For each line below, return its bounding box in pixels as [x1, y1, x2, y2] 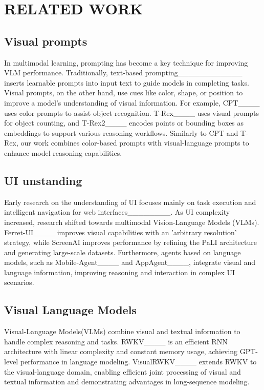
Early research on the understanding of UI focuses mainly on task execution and [4, 196, 256, 207]
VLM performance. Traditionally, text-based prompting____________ [4, 67, 243, 78]
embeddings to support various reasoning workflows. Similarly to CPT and [4, 127, 238, 138]
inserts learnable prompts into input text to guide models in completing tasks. [4, 77, 249, 88]
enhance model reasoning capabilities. [4, 147, 122, 158]
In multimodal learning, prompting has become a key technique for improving [4, 57, 248, 68]
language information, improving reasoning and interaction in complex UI [4, 266, 235, 277]
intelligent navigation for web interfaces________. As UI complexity [4, 207, 230, 217]
